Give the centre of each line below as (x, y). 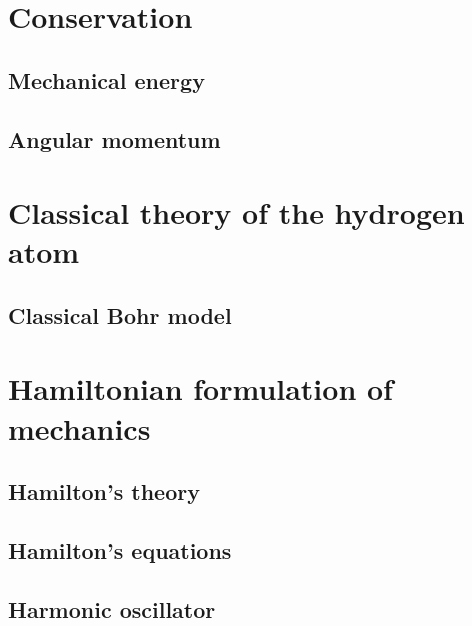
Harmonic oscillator (112, 608)
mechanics (79, 427)
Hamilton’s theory (104, 491)
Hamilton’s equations (120, 550)
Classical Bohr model (120, 314)
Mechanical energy (106, 79)
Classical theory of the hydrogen (236, 212)
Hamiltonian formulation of (200, 388)
